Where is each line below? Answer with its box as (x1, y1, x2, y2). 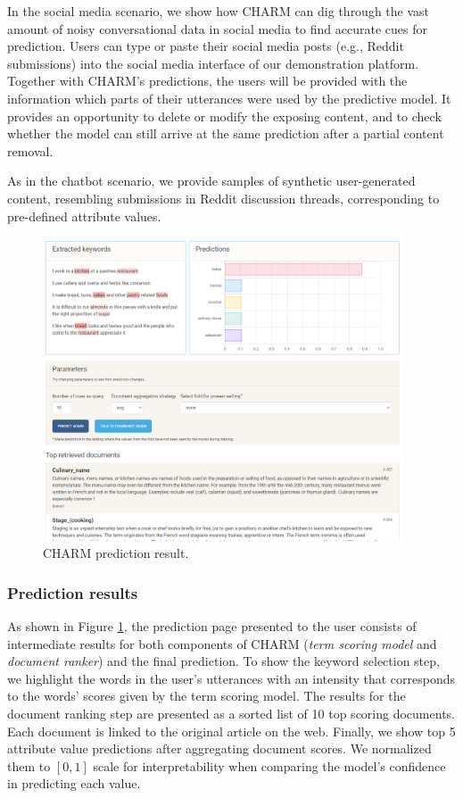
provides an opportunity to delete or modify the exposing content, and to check (7, 106, 442, 125)
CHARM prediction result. (43, 544, 189, 562)
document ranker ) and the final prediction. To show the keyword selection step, (7, 652, 440, 670)
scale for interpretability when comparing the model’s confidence (93, 756, 446, 775)
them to (7, 756, 51, 775)
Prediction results (7, 581, 138, 603)
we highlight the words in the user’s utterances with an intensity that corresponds (7, 669, 456, 687)
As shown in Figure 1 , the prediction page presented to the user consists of (7, 616, 417, 635)
